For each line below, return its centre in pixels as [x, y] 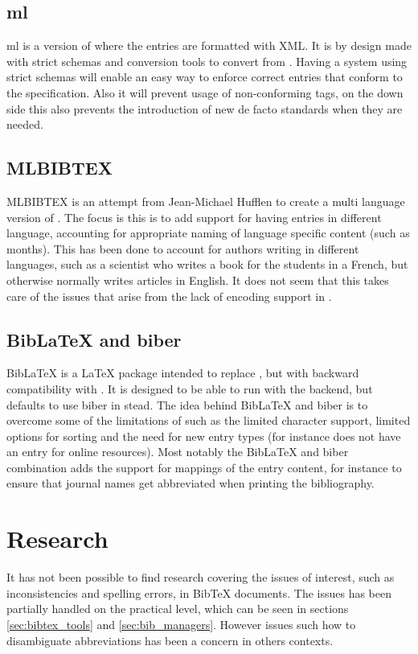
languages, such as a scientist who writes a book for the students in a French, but [207, 264]
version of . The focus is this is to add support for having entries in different [194, 217]
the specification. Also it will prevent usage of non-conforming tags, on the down [205, 92]
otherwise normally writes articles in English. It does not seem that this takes [198, 280]
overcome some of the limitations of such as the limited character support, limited [209, 420]
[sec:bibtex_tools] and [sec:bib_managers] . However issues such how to [181, 624]
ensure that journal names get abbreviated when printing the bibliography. [191, 483]
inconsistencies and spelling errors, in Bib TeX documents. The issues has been [199, 592]
